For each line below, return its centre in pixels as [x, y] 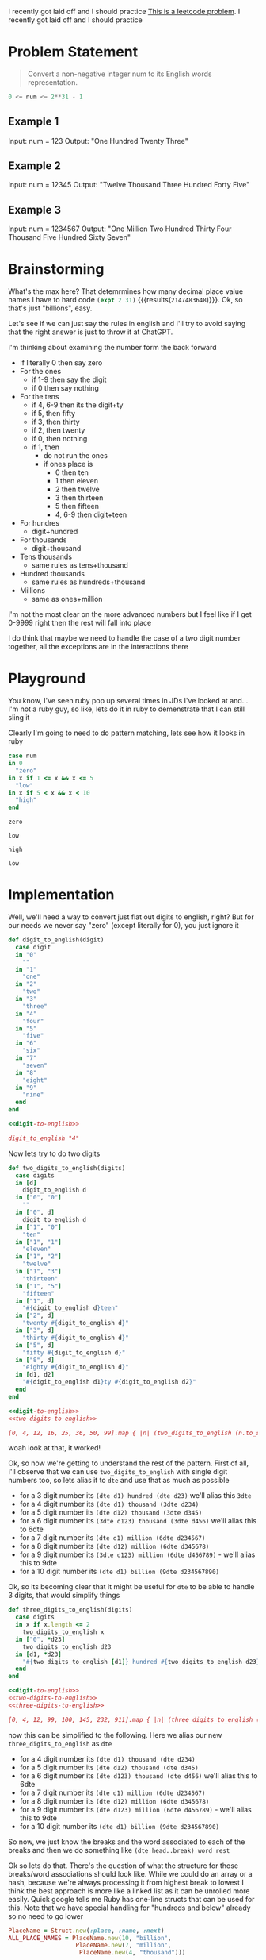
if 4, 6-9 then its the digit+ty [77, 405]
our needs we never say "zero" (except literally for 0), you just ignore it [123, 926]
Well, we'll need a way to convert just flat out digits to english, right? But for [131, 917]
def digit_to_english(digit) [56, 940]
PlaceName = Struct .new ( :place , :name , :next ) [86, 1931]
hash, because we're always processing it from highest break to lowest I [126, 1882]
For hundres [40, 523]
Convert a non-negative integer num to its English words [120, 74]
